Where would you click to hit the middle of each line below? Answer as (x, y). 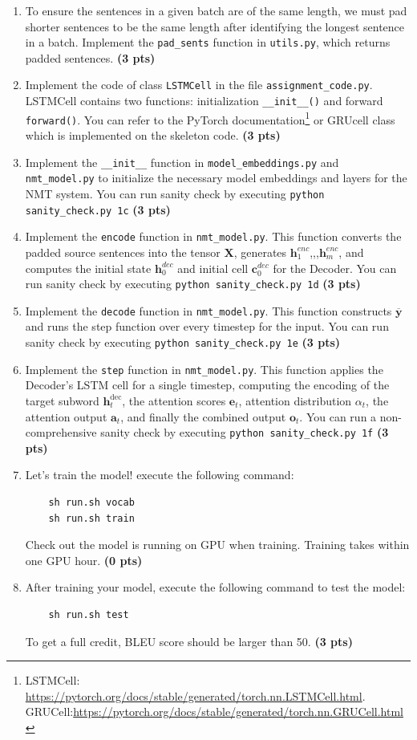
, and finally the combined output (203, 416)
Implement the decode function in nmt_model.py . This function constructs (208, 310)
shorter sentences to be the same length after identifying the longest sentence (215, 26)
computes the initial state (88, 268)
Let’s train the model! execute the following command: (160, 475)
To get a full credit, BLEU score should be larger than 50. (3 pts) (189, 641)
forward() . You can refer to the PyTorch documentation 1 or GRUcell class (210, 118)
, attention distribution (295, 400)
